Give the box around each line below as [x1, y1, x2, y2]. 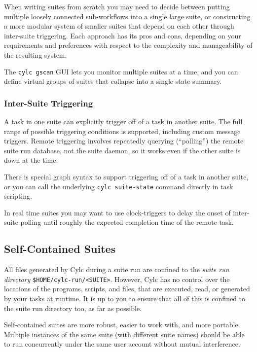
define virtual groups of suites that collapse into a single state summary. [4, 76, 222, 86]
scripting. [4, 191, 32, 201]
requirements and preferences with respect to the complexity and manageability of [4, 40, 253, 50]
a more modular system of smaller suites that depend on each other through [4, 21, 234, 31]
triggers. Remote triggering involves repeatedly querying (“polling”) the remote [4, 136, 244, 146]
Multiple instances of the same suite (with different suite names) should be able [4, 329, 245, 339]
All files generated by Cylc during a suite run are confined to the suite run [4, 264, 229, 275]
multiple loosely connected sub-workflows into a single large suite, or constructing [4, 11, 251, 21]
